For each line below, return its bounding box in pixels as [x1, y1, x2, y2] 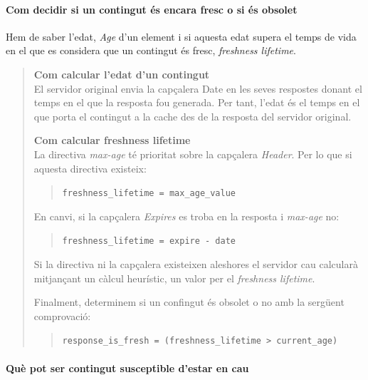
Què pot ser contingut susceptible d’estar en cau [6, 360, 249, 375]
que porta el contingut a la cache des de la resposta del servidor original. [33, 108, 352, 123]
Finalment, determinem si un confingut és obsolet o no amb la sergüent [33, 294, 345, 309]
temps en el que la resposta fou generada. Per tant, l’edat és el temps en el [33, 95, 360, 110]
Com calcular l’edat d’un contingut [33, 66, 210, 81]
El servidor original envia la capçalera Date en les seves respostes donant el [33, 81, 362, 96]
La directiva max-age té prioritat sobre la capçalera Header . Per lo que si [33, 146, 352, 161]
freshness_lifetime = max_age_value [62, 188, 236, 199]
